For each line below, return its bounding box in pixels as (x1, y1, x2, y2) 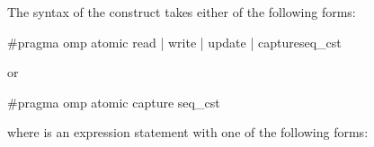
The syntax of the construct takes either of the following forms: (7, 3, 356, 21)
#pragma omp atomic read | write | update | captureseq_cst (7, 32, 342, 51)
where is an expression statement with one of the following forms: (7, 123, 369, 142)
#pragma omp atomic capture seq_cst (7, 92, 220, 111)
